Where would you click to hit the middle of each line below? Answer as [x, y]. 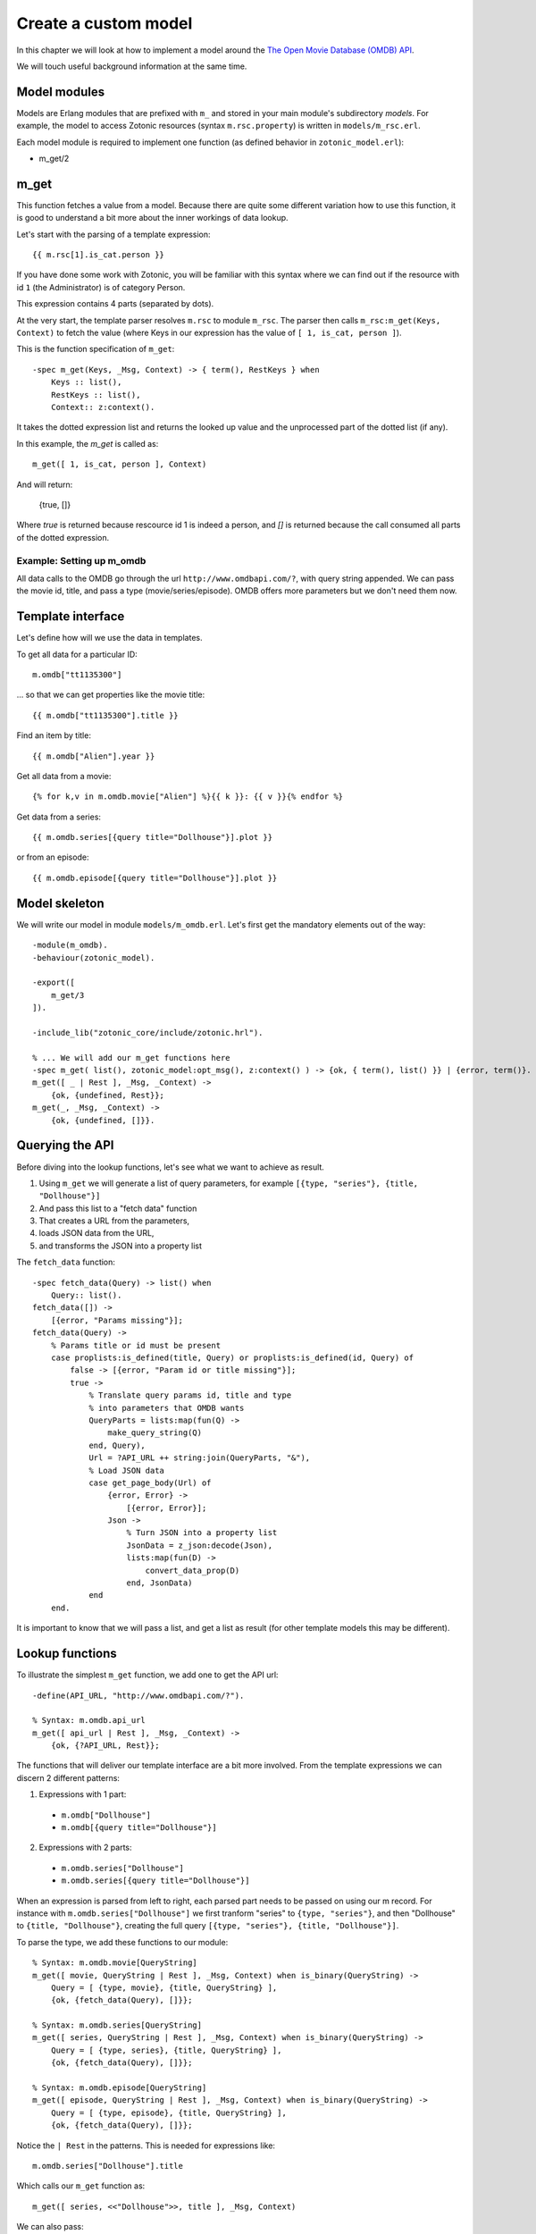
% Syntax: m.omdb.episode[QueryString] [120, 2088]
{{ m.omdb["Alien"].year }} [94, 756]
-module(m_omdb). [70, 945]
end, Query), [117, 1445]
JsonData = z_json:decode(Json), [199, 1545]
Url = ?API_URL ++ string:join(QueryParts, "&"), [200, 1458]
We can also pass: [50, 2227]
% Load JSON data [127, 1470]
